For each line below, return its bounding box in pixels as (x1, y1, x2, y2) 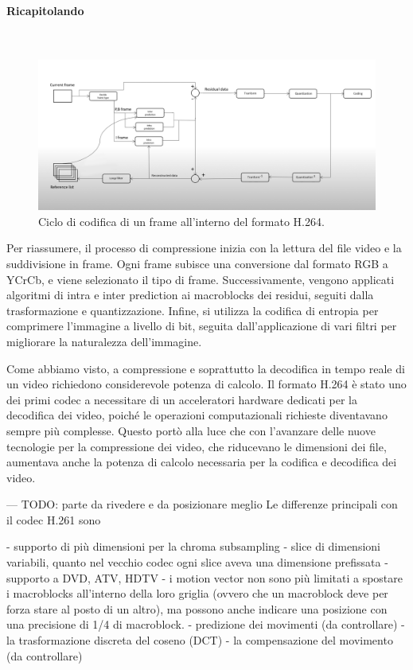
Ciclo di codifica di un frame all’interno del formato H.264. (38, 212, 325, 229)
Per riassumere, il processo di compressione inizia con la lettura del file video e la (6, 240, 402, 256)
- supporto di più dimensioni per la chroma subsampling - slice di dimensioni (6, 538, 380, 555)
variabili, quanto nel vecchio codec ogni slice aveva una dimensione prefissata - (6, 554, 388, 571)
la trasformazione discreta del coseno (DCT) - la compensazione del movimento (6, 632, 393, 649)
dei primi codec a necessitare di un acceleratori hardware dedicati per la (6, 391, 358, 407)
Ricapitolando (6, 2, 84, 18)
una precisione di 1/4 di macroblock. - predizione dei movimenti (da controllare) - (6, 616, 405, 633)
